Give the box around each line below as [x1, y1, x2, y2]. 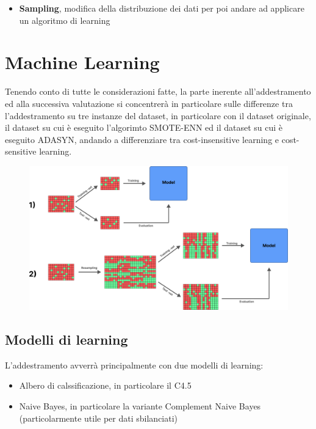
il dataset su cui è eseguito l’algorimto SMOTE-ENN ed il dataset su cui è [5, 121, 282, 134]
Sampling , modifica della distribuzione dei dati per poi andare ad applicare [19, 2, 304, 14]
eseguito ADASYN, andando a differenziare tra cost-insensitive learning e [5, 133, 279, 145]
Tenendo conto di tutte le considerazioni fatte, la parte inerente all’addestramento [5, 85, 311, 98]
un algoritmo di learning [19, 13, 110, 26]
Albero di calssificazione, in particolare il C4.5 [19, 379, 192, 392]
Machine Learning [5, 50, 160, 75]
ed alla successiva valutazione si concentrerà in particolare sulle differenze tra [5, 97, 293, 109]
